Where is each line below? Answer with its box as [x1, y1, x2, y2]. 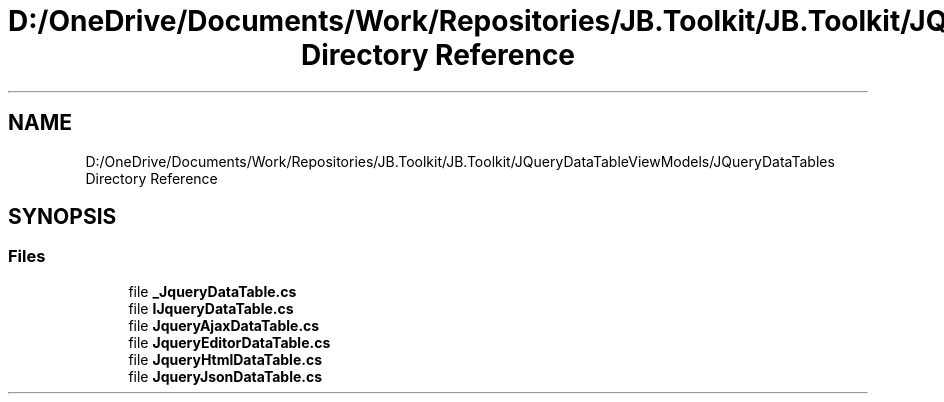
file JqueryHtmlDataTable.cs [128, 350, 322, 368]
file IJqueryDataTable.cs [128, 299, 294, 317]
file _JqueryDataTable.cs [128, 282, 297, 300]
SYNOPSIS [8, 204, 117, 230]
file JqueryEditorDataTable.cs [128, 333, 331, 351]
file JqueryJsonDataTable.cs [128, 367, 323, 385]
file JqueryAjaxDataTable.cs [128, 316, 320, 334]
